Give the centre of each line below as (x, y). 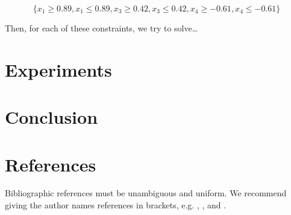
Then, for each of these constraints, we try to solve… (102, 28)
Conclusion (52, 117)
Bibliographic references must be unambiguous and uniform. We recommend (146, 193)
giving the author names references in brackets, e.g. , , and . (116, 205)
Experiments (58, 69)
